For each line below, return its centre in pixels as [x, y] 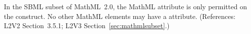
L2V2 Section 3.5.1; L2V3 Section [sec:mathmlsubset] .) [87, 25]
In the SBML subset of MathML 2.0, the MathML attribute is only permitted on [125, 6]
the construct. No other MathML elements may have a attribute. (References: [120, 16]
